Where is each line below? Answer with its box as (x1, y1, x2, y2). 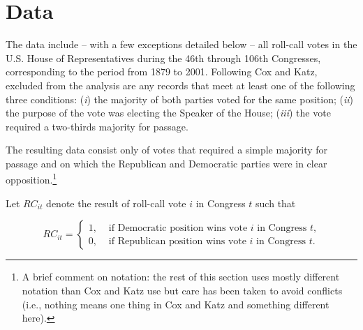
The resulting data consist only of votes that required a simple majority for (6, 142, 328, 157)
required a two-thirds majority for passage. (6, 119, 188, 133)
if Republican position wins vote (108, 236, 246, 246)
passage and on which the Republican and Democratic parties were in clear (6, 156, 327, 170)
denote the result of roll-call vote (46, 195, 186, 210)
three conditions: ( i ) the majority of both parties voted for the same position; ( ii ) (6, 91, 353, 106)
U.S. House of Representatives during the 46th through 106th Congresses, (6, 50, 321, 65)
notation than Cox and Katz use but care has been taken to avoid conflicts (22, 283, 343, 297)
